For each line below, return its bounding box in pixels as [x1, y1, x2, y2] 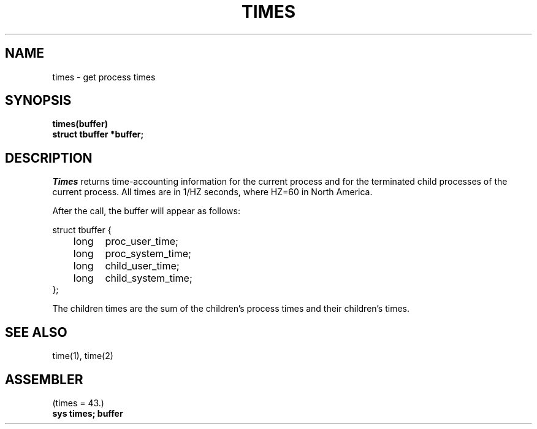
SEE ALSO [5, 324, 67, 340]
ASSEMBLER [5, 371, 83, 387]
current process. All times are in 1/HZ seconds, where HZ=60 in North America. [52, 187, 373, 198]
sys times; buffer [52, 408, 123, 419]
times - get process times [52, 71, 156, 82]
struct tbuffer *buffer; [52, 129, 144, 140]
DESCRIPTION [5, 150, 93, 166]
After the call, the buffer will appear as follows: [52, 206, 240, 217]
